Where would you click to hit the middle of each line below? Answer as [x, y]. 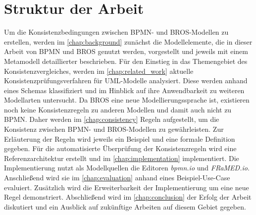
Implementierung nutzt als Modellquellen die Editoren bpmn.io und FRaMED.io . [127, 168]
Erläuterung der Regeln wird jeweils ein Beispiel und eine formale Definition [120, 138]
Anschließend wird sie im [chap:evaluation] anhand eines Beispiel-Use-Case [117, 178]
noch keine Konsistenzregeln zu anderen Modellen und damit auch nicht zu [118, 109]
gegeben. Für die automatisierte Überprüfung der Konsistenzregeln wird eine [120, 148]
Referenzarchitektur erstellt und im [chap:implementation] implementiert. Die [122, 158]
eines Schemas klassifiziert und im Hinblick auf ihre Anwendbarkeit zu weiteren [124, 90]
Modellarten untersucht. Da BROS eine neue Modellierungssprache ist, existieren [127, 100]
